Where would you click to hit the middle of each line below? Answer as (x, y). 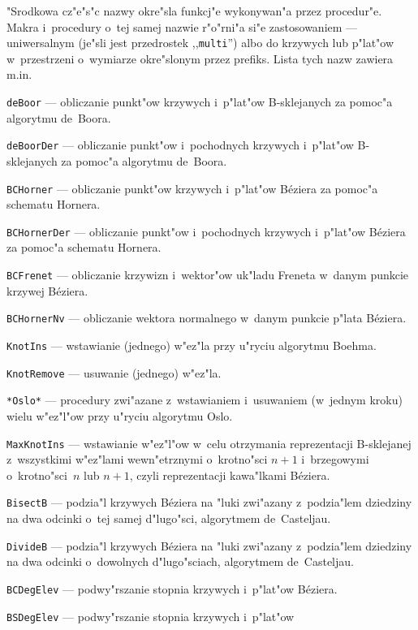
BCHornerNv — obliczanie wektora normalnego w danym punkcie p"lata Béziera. (207, 318)
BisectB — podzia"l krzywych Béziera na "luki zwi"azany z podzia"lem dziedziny (209, 502)
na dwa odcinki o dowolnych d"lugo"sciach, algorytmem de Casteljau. (180, 561)
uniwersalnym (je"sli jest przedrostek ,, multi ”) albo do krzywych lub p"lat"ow (200, 43)
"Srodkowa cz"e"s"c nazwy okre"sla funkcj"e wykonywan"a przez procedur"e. (194, 11)
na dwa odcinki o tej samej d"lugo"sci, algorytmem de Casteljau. (169, 518)
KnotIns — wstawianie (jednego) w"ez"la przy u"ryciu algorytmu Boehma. (192, 345)
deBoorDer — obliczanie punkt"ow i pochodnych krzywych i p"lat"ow (180, 145)
